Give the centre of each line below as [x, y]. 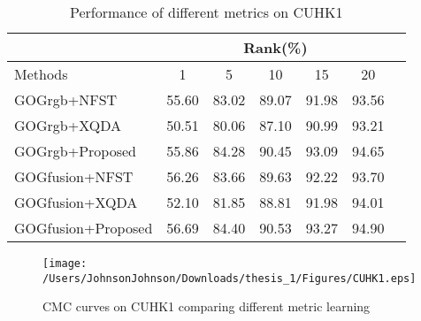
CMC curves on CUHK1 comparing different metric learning [207, 306]
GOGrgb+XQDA [68, 125]
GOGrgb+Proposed [76, 151]
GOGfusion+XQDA [76, 202]
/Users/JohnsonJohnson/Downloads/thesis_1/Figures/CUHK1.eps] [230, 278]
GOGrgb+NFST [66, 99]
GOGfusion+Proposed [84, 228]
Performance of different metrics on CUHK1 [207, 12]
